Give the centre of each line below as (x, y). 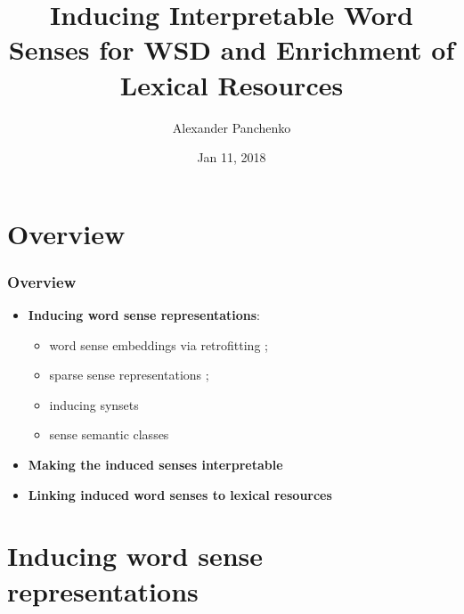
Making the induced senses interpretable (155, 465)
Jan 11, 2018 (232, 157)
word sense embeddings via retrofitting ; (159, 344)
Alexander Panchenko (232, 127)
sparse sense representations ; (129, 375)
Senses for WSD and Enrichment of (232, 49)
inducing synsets (94, 404)
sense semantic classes (109, 434)
